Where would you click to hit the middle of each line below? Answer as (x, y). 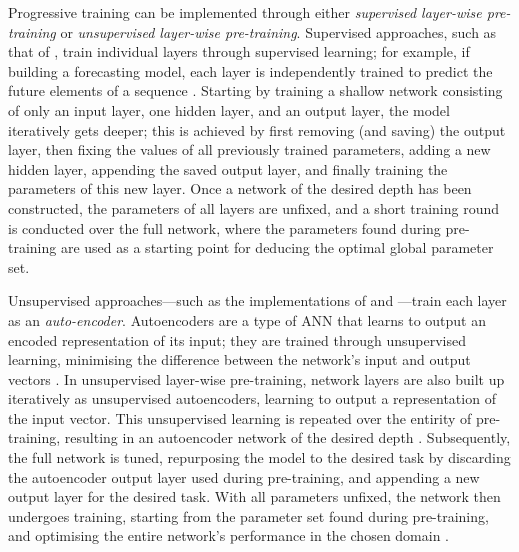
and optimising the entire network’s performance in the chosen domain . (229, 535)
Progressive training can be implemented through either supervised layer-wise (245, 12)
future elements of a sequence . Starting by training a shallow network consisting (255, 90)
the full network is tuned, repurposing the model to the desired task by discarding (259, 457)
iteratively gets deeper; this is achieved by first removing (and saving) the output (257, 129)
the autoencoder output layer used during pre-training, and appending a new (244, 476)
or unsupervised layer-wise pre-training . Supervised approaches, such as (278, 31)
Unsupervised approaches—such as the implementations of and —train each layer (257, 300)
